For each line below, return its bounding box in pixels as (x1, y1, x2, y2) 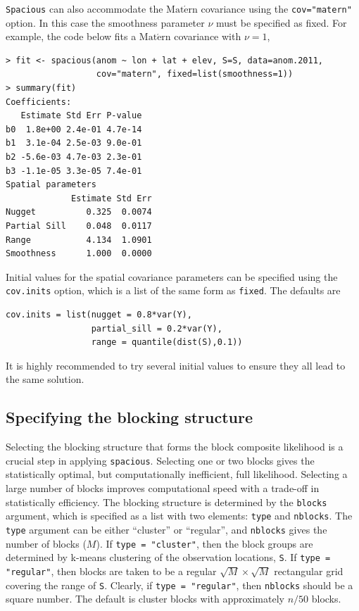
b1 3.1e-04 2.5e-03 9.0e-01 (6, 138, 142, 149)
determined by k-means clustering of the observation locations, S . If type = (6, 550, 331, 565)
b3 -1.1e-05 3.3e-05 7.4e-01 (6, 165, 142, 176)
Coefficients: (6, 96, 72, 107)
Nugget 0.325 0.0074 (6, 207, 152, 218)
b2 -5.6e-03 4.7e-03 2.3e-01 (6, 152, 142, 162)
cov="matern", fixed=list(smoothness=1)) (96, 69, 294, 80)
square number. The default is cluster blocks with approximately (6, 591, 284, 606)
